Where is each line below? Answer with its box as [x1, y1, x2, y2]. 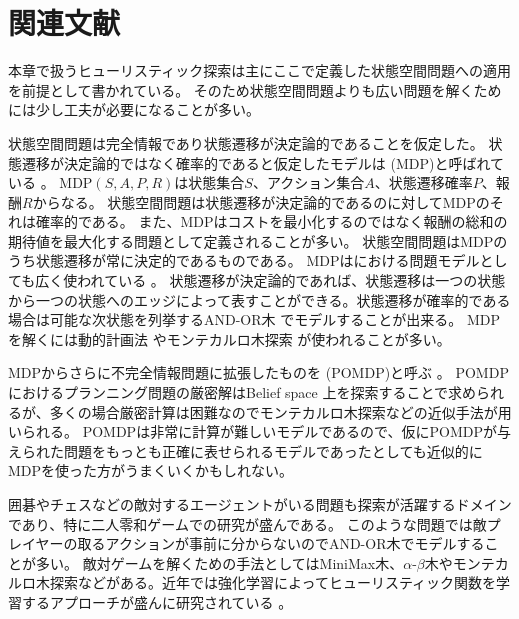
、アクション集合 [252, 172, 365, 193]
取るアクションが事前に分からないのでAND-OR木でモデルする [77, 533, 485, 554]
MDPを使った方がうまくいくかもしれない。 [8, 460, 294, 481]
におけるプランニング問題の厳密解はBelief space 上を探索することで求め [8, 382, 477, 403]
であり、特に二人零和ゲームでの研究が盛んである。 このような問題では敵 [8, 513, 487, 534]
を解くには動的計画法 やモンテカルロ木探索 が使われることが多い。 [8, 328, 451, 349]
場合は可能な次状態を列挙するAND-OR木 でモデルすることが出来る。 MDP [8, 309, 500, 330]
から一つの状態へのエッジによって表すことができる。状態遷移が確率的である [8, 289, 511, 310]
